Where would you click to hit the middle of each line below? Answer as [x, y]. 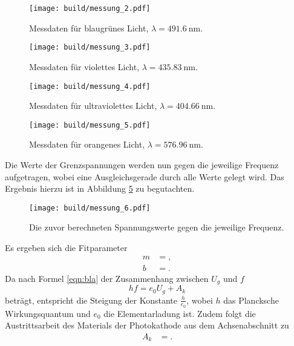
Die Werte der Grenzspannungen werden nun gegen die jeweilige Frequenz [142, 165]
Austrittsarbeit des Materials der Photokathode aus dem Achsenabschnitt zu [147, 325]
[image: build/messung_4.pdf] [90, 86]
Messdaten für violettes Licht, [84, 66]
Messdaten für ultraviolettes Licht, [93, 106]
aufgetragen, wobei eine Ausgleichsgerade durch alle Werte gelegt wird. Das [145, 176]
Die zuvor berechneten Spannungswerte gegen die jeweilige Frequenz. [157, 227]
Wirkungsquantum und [48, 313]
